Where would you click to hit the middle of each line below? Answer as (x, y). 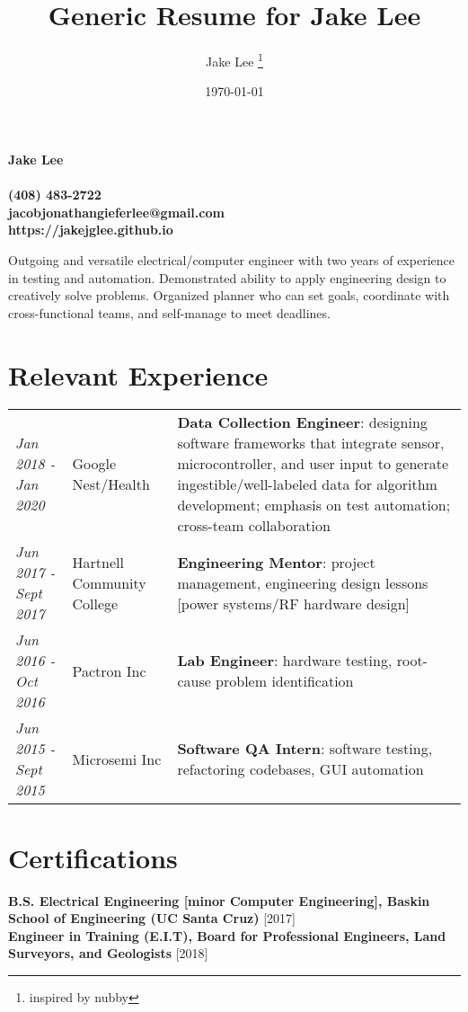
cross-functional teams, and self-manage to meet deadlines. (169, 312)
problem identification (285, 681)
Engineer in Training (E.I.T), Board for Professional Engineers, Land (227, 935)
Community (109, 582)
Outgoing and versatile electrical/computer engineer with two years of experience (231, 259)
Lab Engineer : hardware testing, (285, 661)
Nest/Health (111, 484)
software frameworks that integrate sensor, (311, 443)
